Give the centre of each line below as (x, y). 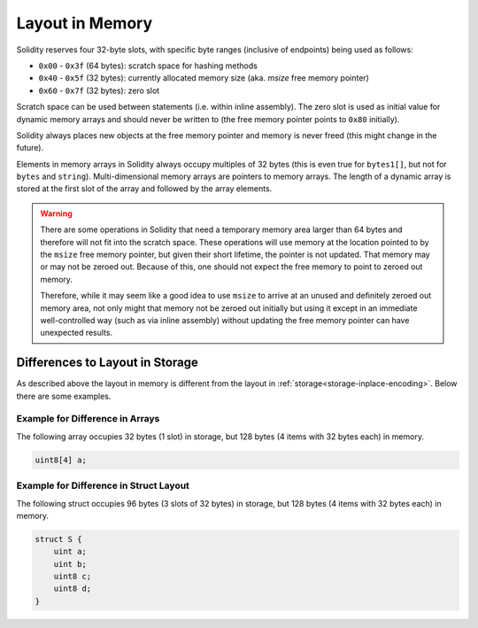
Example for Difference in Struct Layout (103, 485)
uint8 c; (73, 577)
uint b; (70, 564)
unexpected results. (77, 333)
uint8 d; (73, 589)
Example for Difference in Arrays (88, 419)
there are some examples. (64, 396)
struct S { (58, 539)
